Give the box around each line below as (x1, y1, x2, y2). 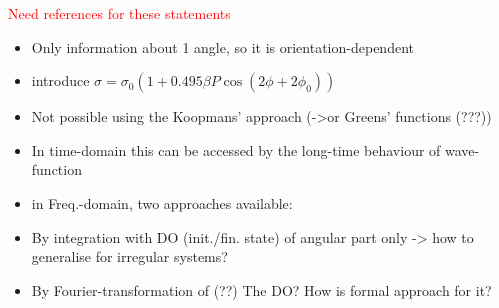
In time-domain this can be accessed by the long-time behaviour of (31, 139, 441, 160)
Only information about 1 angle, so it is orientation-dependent (31, 36, 414, 57)
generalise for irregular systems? (31, 246, 228, 267)
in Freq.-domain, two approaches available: (31, 192, 293, 213)
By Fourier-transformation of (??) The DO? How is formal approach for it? (31, 279, 492, 300)
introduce (31, 70, 90, 91)
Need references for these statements (8, 3, 231, 23)
